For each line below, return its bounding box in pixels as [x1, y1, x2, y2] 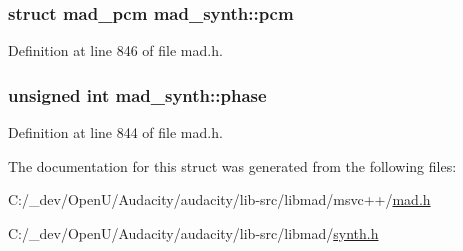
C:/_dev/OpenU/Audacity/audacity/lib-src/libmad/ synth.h [8, 222, 379, 243]
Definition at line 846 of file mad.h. [8, 40, 223, 61]
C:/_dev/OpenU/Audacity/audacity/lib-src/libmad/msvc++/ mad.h [8, 189, 431, 210]
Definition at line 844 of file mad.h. [8, 122, 223, 143]
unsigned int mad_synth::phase [8, 82, 267, 107]
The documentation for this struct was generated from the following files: [8, 155, 457, 176]
